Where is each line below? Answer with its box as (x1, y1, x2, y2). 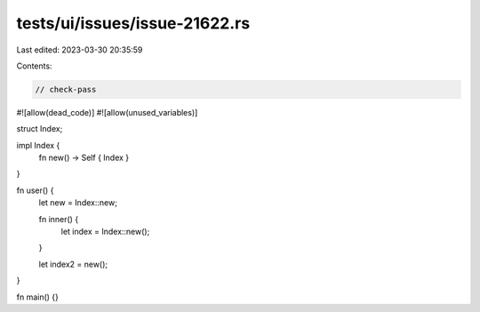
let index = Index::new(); (60, 227, 150, 237)
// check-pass (35, 84, 97, 94)
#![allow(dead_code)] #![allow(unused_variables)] (16, 107, 198, 117)
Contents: (16, 60, 52, 71)
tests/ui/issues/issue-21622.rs (16, 13, 251, 33)
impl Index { (16, 140, 60, 150)
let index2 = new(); (38, 259, 108, 269)
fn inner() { (38, 213, 79, 224)
